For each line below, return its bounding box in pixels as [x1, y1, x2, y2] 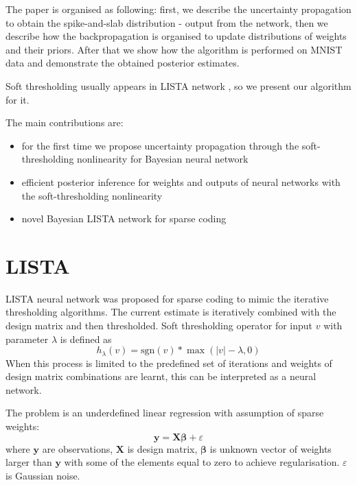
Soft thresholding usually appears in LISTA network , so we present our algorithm [5, 78, 352, 93]
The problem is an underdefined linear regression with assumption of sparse [5, 405, 324, 420]
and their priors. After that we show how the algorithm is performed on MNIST [5, 42, 343, 56]
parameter [5, 331, 49, 346]
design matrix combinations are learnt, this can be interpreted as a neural [5, 369, 316, 383]
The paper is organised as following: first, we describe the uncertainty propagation [5, 2, 352, 16]
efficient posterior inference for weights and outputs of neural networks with [21, 174, 341, 189]
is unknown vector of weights [209, 441, 332, 456]
